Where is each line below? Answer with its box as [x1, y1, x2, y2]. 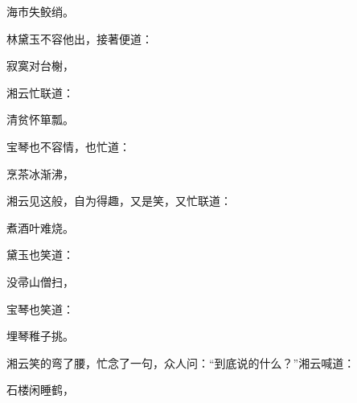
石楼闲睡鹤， [6, 381, 74, 398]
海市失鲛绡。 [6, 3, 74, 19]
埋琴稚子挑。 [6, 327, 74, 344]
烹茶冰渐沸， [6, 165, 74, 182]
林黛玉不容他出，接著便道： [6, 30, 153, 47]
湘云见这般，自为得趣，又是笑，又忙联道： [6, 192, 232, 209]
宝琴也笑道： [6, 300, 74, 317]
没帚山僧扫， [6, 273, 74, 290]
